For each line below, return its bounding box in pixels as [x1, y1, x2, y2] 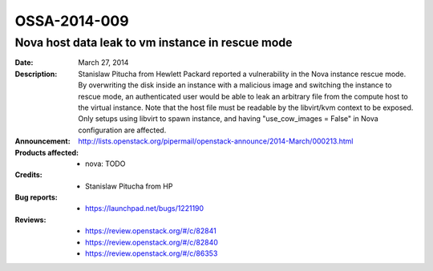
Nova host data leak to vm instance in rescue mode [14, 35, 293, 50]
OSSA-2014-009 [14, 12, 129, 30]
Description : [14, 69, 58, 79]
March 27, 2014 [78, 58, 129, 67]
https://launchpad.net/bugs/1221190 [85, 204, 204, 213]
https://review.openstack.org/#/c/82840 [85, 237, 218, 247]
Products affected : [14, 148, 79, 157]
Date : [14, 58, 34, 67]
